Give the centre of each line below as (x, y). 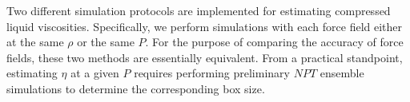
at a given (95, 73)
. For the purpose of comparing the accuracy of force (274, 42)
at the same (35, 42)
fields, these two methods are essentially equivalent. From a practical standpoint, (205, 57)
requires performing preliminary (212, 73)
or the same (106, 42)
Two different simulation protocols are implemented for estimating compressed (199, 10)
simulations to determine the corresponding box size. (136, 88)
